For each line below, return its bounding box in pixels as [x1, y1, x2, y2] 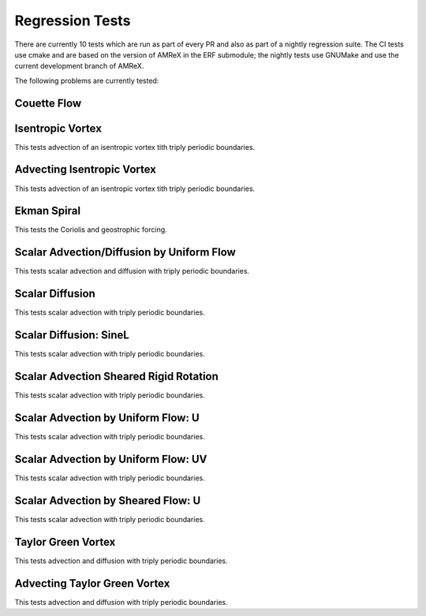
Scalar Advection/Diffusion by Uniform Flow [14, 245, 236, 259]
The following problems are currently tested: [14, 76, 159, 85]
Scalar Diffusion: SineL [14, 328, 129, 342]
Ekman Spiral [14, 204, 81, 218]
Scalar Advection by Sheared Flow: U [14, 494, 201, 507]
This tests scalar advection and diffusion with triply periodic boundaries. [14, 267, 250, 276]
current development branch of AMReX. [14, 62, 144, 71]
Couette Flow [14, 96, 82, 110]
